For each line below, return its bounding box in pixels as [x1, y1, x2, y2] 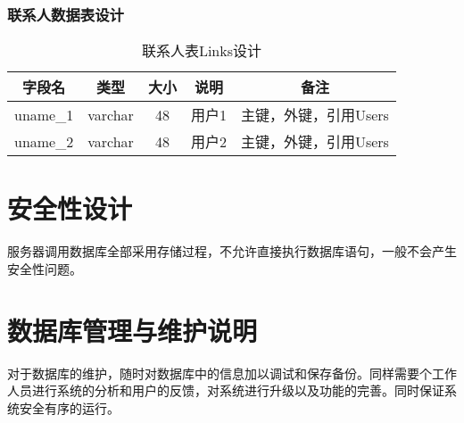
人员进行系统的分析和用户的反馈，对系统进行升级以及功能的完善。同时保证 [7, 381, 444, 400]
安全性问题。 [7, 259, 82, 278]
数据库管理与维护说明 [7, 311, 258, 348]
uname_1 [14, 104, 74, 125]
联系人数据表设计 [7, 3, 124, 25]
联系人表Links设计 [141, 40, 261, 62]
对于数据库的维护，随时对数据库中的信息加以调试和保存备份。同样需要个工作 [7, 363, 457, 382]
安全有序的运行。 [19, 398, 120, 417]
